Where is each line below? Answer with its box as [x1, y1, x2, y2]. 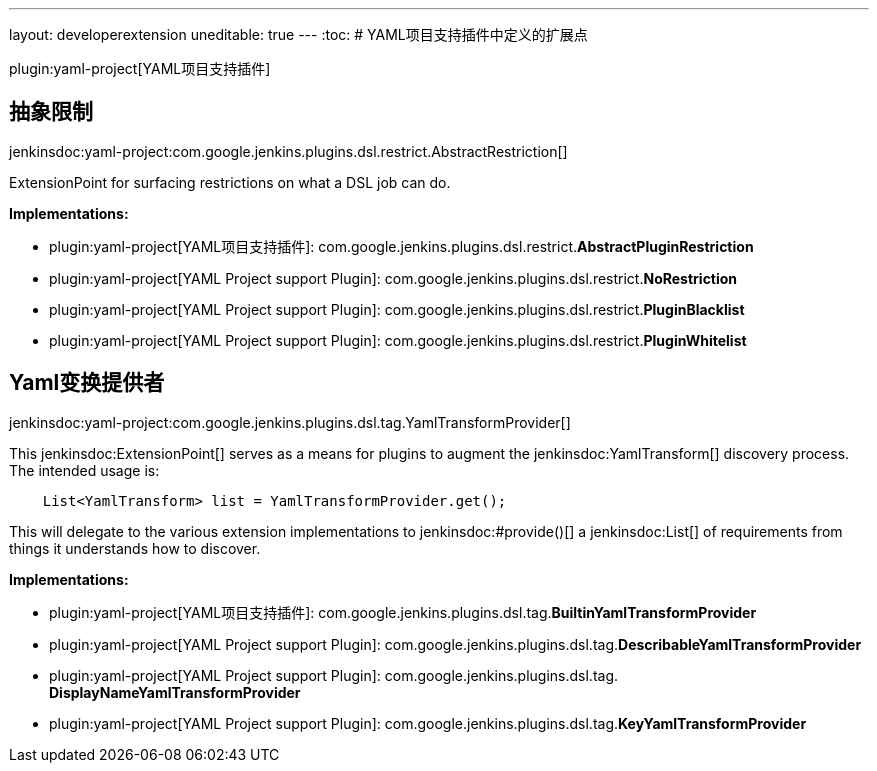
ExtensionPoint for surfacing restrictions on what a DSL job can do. [9, 173, 451, 191]
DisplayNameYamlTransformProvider [49, 683, 301, 701]
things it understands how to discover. [9, 539, 261, 557]
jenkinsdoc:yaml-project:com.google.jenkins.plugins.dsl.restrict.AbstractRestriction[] [9, 142, 568, 160]
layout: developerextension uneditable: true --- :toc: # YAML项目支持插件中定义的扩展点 [9, 26, 588, 43]
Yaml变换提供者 [9, 370, 165, 396]
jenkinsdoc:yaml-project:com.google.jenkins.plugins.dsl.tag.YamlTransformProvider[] [9, 413, 571, 431]
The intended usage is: [9, 461, 160, 479]
